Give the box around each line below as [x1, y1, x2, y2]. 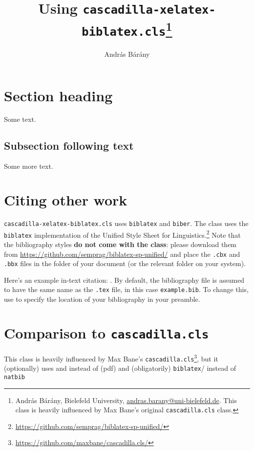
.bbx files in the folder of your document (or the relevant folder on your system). [4, 258, 246, 269]
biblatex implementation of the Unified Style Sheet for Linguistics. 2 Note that [4, 228, 241, 240]
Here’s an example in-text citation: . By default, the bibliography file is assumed [4, 274, 245, 285]
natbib [4, 373, 25, 381]
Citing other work [4, 190, 127, 209]
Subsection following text [4, 138, 134, 153]
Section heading [4, 86, 113, 106]
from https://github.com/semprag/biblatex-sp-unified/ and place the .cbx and [4, 248, 240, 259]
